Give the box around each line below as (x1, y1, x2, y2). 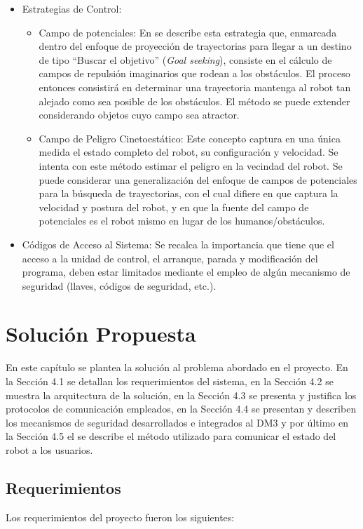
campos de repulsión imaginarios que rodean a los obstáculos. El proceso (39, 66, 350, 81)
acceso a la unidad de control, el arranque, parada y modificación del (22, 250, 318, 265)
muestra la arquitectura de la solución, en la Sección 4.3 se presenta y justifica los (6, 387, 357, 402)
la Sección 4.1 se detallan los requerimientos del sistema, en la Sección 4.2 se (6, 374, 334, 388)
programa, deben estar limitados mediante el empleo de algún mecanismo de (22, 264, 350, 279)
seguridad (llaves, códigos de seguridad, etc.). (22, 278, 217, 293)
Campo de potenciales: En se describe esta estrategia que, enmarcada (39, 25, 337, 39)
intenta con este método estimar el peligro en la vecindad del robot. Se (39, 158, 343, 173)
